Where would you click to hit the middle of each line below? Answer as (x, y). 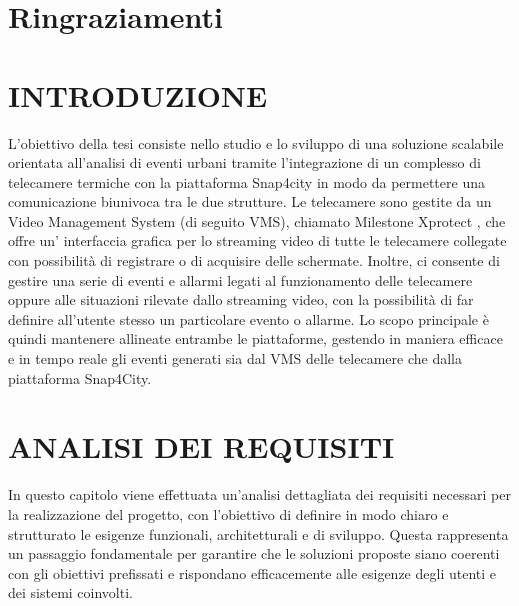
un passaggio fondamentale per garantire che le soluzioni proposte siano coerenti (254, 553)
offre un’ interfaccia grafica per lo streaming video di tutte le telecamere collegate (257, 240)
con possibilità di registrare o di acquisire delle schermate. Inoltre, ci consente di (254, 260)
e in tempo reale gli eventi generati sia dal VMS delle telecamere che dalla (235, 358)
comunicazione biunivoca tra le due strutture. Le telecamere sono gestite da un (250, 201)
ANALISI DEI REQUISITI (201, 446)
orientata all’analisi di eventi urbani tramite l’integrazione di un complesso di (244, 162)
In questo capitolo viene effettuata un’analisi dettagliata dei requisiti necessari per (259, 494)
